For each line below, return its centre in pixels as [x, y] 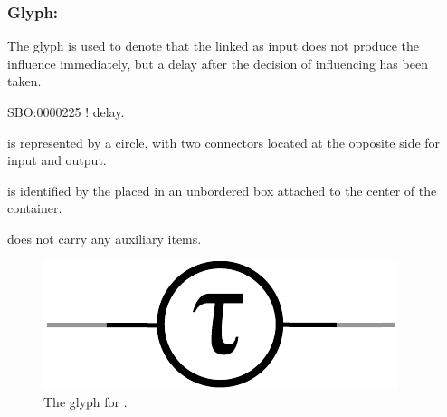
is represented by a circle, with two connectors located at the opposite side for [224, 142]
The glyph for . [86, 402]
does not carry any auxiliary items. [105, 238]
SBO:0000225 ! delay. [66, 112]
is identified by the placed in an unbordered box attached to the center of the [222, 190]
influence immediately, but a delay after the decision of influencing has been [218, 63]
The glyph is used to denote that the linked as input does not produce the [213, 46]
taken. [24, 81]
